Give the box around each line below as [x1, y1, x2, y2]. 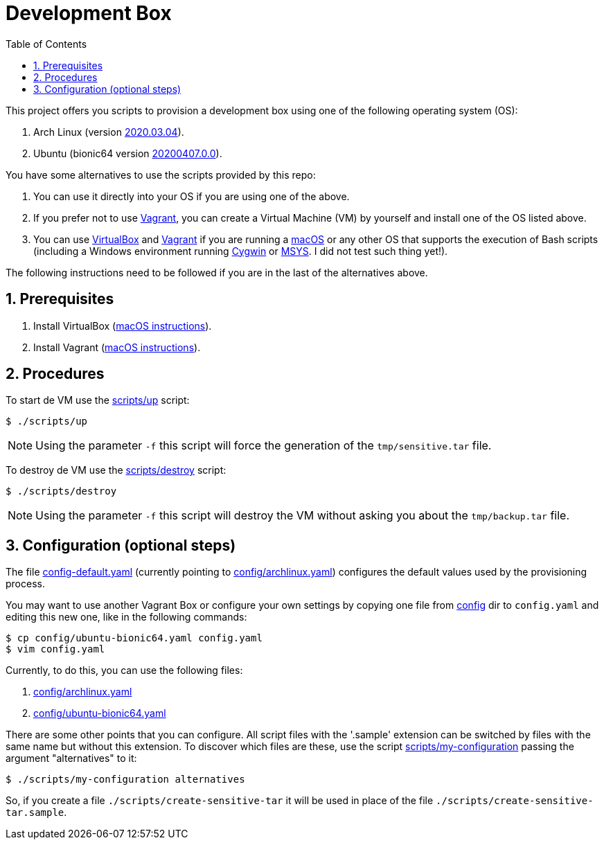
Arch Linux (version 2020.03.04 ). [33, 125, 184, 138]
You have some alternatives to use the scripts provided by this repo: [6, 168, 316, 181]
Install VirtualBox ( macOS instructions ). [33, 319, 212, 332]
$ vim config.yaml [6, 643, 105, 655]
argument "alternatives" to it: [6, 752, 137, 765]
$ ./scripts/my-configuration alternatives [6, 774, 245, 785]
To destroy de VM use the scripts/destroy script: [6, 464, 226, 477]
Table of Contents [6, 37, 87, 50]
